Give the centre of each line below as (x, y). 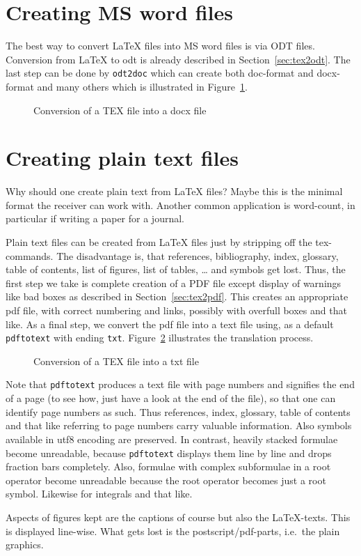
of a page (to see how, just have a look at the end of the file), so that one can (171, 398)
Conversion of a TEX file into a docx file (120, 110)
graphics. (25, 545)
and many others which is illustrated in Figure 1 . (142, 86)
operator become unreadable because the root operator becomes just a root (166, 480)
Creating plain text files (122, 158)
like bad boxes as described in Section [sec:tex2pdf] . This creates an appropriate (177, 296)
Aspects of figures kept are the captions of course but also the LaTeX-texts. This (178, 517)
